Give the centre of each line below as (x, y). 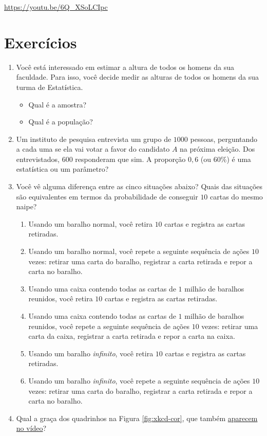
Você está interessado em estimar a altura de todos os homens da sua (125, 67)
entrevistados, (38, 159)
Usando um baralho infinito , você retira (91, 353)
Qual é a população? (61, 122)
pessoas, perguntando (224, 139)
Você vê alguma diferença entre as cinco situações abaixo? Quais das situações (139, 186)
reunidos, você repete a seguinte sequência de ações (109, 326)
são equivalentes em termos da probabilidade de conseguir (107, 196)
